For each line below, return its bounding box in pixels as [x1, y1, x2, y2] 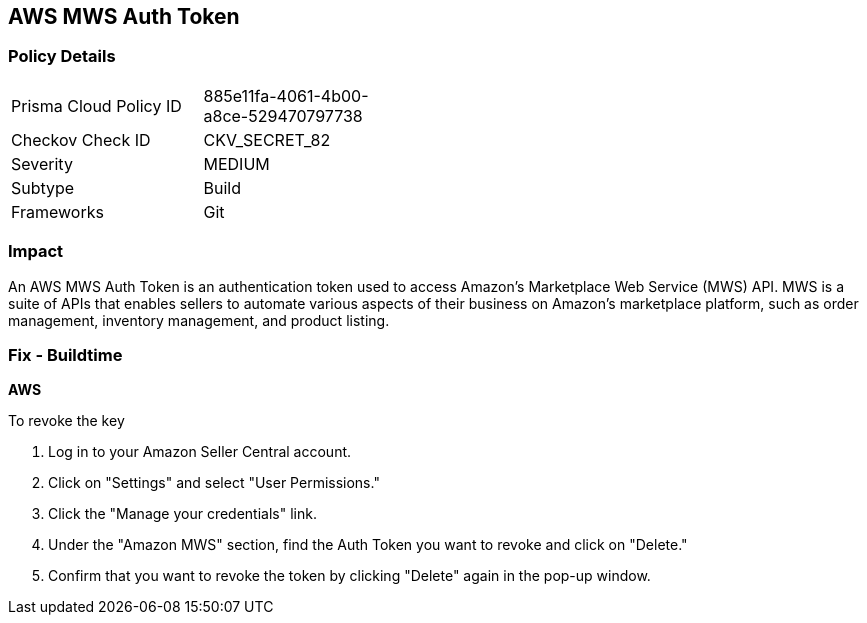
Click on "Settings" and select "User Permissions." [48, 474, 380, 492]
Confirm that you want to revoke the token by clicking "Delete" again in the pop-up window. [48, 567, 651, 585]
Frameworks [11, 201, 104, 222]
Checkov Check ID [11, 129, 151, 150]
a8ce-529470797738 [203, 105, 363, 126]
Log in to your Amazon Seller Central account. [48, 443, 352, 461]
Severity [11, 153, 73, 174]
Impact [8, 241, 64, 262]
